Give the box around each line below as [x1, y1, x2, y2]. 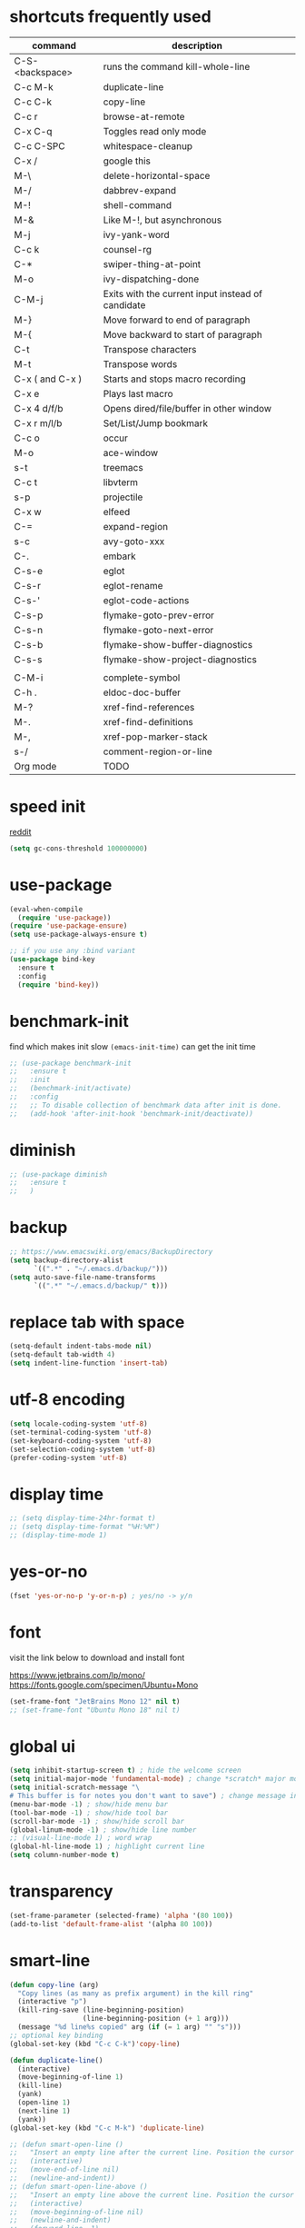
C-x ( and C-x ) [14, 373, 83, 385]
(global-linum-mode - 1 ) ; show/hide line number [9, 1825, 197, 1835]
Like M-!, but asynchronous [103, 214, 222, 226]
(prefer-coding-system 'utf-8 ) [9, 1453, 128, 1462]
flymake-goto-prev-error [103, 609, 215, 622]
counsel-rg [103, 243, 152, 255]
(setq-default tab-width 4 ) [9, 1350, 116, 1359]
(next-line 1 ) [17, 2106, 71, 2115]
